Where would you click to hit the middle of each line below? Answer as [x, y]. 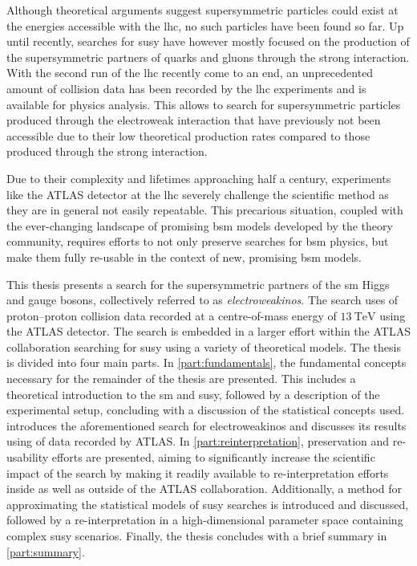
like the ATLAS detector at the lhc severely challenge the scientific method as [198, 194]
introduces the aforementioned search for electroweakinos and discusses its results [206, 425]
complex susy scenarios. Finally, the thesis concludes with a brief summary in [197, 535]
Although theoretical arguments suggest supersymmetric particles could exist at [202, 10]
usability [28, 457]
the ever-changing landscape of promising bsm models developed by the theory [200, 225]
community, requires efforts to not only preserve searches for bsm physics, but [198, 241]
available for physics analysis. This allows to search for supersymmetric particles [204, 104]
